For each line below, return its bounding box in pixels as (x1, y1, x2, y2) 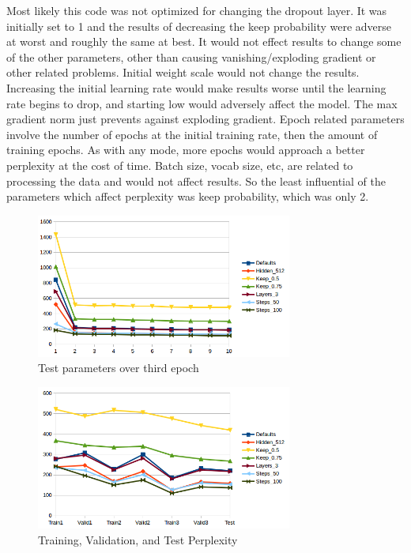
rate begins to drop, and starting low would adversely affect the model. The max (6, 95, 398, 111)
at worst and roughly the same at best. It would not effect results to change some (6, 33, 402, 50)
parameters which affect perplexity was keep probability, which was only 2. (6, 188, 369, 205)
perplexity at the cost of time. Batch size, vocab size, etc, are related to (6, 156, 353, 173)
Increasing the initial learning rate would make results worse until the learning (6, 79, 386, 96)
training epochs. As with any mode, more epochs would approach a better (6, 141, 365, 158)
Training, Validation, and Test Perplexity (38, 531, 238, 547)
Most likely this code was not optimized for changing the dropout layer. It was (6, 2, 387, 18)
